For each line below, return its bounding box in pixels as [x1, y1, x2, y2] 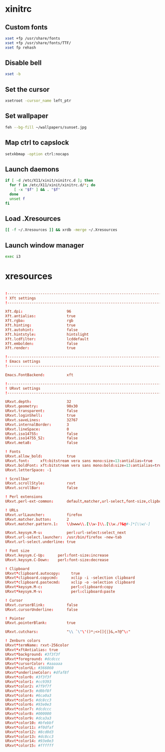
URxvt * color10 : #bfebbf [5, 720, 54, 725]
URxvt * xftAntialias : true [5, 647, 58, 652]
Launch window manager [5, 241, 84, 249]
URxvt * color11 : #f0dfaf [5, 725, 54, 730]
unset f [9, 196, 26, 201]
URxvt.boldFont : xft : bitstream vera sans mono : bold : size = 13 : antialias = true [5, 463, 164, 468]
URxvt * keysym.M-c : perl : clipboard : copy [5, 585, 113, 590]
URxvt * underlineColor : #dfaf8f [5, 670, 69, 675]
